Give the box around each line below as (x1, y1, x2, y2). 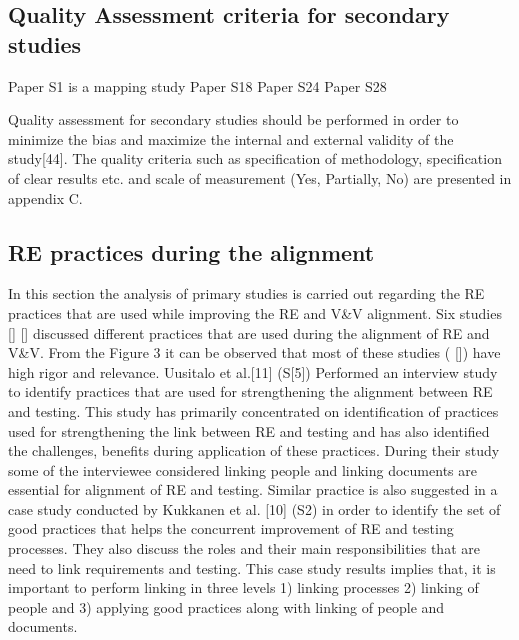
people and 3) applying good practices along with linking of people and (8, 596, 445, 617)
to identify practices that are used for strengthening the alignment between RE (8, 381, 493, 402)
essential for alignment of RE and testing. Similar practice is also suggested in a (8, 479, 498, 500)
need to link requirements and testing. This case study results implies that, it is (8, 557, 496, 578)
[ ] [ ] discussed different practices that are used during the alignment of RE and (8, 322, 490, 343)
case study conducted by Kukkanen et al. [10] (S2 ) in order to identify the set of (8, 498, 501, 519)
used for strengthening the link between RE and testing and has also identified (8, 420, 490, 441)
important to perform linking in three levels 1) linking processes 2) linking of (8, 577, 479, 598)
